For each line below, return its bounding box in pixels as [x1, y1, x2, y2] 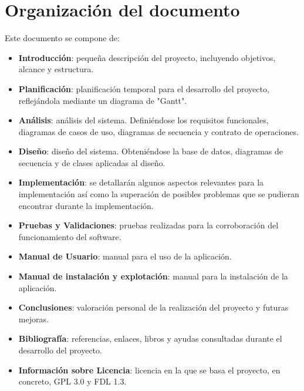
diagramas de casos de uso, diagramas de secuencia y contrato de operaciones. [18, 125, 299, 137]
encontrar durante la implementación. [18, 199, 154, 211]
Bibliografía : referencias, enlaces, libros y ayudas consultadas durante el [18, 332, 282, 345]
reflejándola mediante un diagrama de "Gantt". [18, 94, 187, 106]
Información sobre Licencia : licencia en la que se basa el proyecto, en [18, 363, 281, 376]
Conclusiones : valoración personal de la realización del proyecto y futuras [18, 301, 289, 314]
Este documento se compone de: [5, 32, 120, 44]
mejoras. [18, 312, 49, 325]
